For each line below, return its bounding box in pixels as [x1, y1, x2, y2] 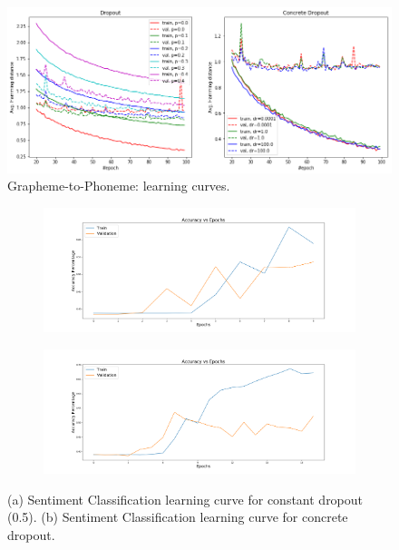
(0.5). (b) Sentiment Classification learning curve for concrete [7, 507, 348, 526]
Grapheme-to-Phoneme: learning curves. [7, 176, 230, 195]
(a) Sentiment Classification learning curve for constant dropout [7, 489, 364, 508]
